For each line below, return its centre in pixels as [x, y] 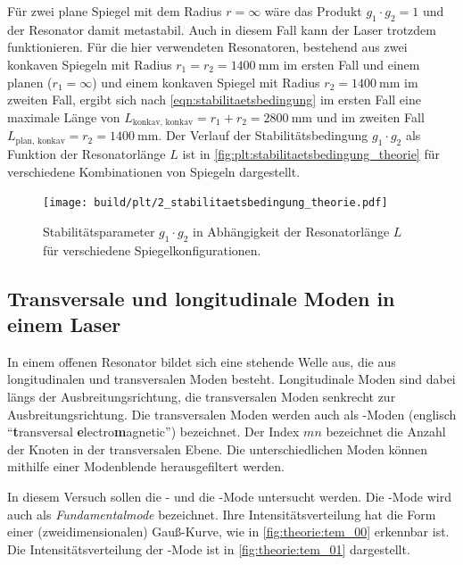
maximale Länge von [64, 116]
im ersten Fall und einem [351, 64]
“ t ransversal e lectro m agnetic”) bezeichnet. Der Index [153, 432]
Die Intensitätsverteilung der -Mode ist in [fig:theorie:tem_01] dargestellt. [209, 548]
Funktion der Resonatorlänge [87, 154]
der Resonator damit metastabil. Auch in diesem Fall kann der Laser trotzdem [222, 29]
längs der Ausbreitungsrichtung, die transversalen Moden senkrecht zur [202, 397]
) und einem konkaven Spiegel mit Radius [206, 82]
